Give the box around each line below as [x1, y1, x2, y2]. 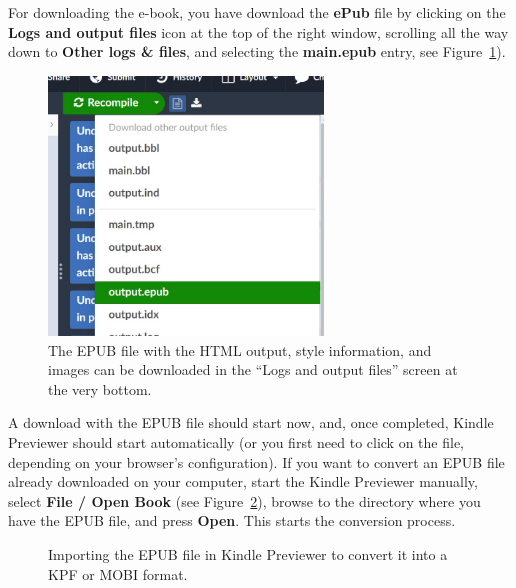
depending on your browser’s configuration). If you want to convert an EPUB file [8, 451, 505, 472]
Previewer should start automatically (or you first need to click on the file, [8, 432, 465, 453]
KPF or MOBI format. [48, 563, 188, 584]
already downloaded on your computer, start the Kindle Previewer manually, [8, 471, 478, 492]
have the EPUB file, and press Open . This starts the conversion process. [8, 510, 456, 531]
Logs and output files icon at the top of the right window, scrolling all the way [8, 21, 509, 42]
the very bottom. [48, 378, 152, 399]
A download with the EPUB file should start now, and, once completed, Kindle [8, 412, 494, 433]
